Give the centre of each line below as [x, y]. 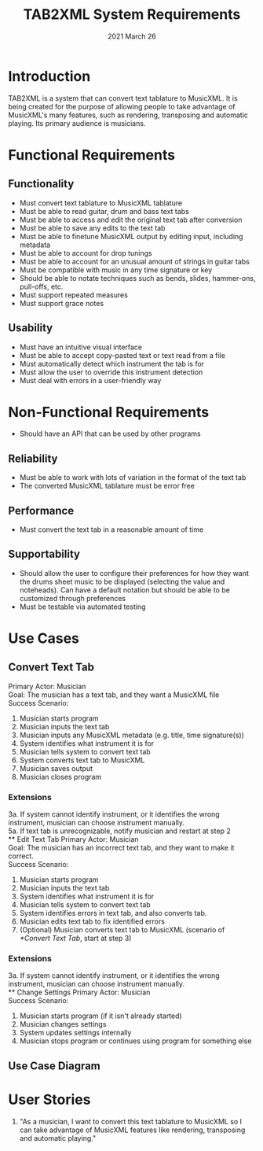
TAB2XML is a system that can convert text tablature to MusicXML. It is [123, 98]
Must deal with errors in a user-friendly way [90, 380]
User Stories [49, 1100]
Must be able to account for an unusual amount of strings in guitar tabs [134, 261]
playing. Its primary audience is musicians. [77, 123]
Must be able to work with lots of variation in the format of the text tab [133, 478]
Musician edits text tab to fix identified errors [92, 921]
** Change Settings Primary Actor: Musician [79, 992]
